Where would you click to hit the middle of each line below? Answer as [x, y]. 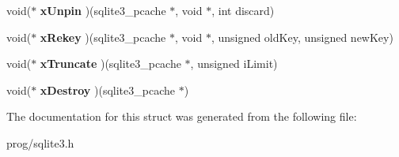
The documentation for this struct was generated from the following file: [182, 116]
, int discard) [243, 10]
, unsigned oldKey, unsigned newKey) [302, 37]
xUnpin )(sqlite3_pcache [103, 10]
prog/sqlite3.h [40, 142]
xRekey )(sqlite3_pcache [103, 37]
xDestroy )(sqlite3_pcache [107, 90]
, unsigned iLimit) [234, 64]
